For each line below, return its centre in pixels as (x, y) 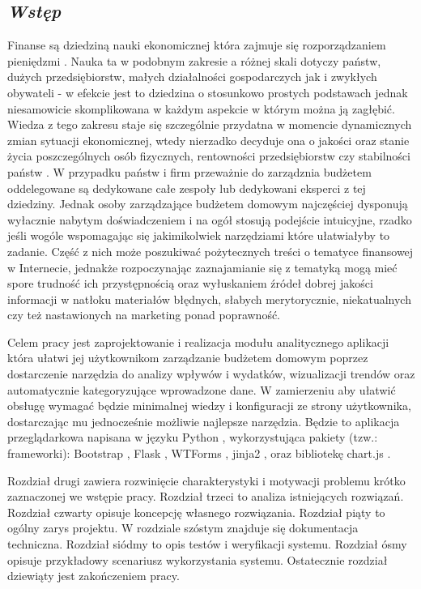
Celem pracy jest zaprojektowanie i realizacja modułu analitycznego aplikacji (198, 341)
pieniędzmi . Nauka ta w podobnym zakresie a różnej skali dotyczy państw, (194, 60)
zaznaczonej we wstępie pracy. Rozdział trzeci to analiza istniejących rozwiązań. (206, 496)
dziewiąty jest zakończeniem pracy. (94, 576)
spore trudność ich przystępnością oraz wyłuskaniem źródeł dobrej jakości (190, 283)
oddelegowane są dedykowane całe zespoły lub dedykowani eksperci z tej (187, 188)
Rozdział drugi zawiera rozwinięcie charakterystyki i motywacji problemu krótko (206, 480)
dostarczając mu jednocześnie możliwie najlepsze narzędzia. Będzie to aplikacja (204, 421)
